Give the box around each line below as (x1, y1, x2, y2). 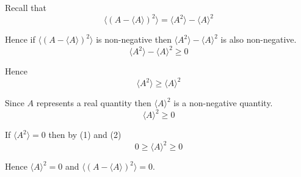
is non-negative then (96, 33, 172, 46)
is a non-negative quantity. (173, 96, 273, 109)
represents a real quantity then (36, 96, 151, 109)
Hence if (5, 33, 35, 46)
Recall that (5, 1, 46, 13)
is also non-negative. (220, 33, 297, 46)
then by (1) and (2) (48, 128, 121, 141)
